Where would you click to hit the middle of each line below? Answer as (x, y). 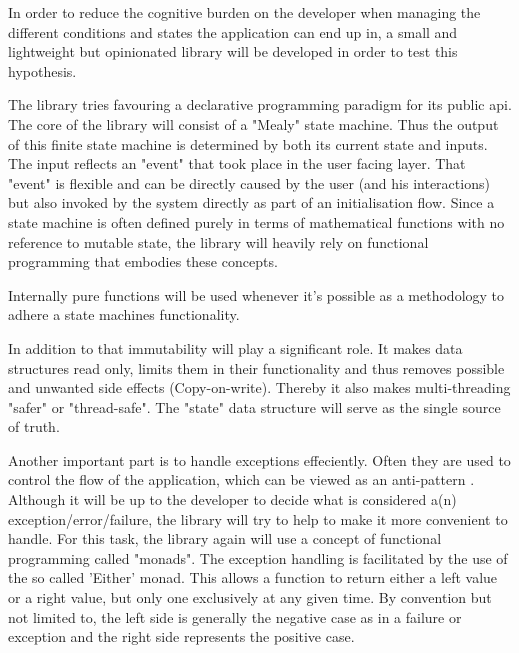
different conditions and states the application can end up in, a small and (233, 31)
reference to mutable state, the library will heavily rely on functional (218, 241)
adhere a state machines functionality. (124, 314)
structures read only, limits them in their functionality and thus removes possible (256, 367)
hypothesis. (42, 70)
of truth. (34, 426)
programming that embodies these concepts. (143, 261)
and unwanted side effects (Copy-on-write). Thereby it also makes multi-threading (259, 387)
